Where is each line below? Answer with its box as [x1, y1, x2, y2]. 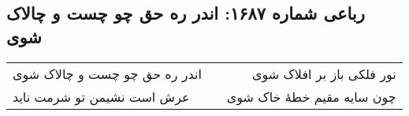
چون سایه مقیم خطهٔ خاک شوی [226, 87, 396, 106]
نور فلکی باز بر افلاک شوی [252, 64, 396, 83]
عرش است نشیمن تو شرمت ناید [13, 87, 190, 106]
